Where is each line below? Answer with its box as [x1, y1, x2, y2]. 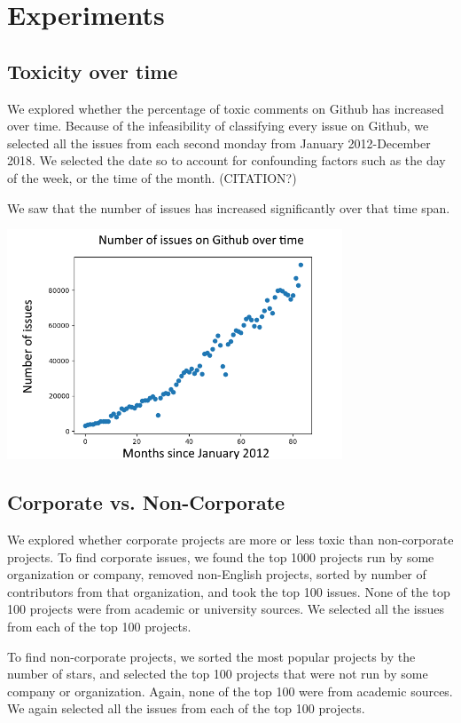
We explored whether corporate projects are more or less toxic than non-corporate [7, 530, 454, 549]
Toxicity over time [7, 57, 178, 84]
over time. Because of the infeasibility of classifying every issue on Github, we [7, 116, 429, 135]
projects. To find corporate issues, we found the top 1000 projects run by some [7, 547, 434, 566]
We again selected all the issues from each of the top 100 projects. [7, 699, 365, 718]
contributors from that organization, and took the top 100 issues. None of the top [7, 582, 450, 600]
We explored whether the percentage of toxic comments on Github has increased [7, 99, 444, 117]
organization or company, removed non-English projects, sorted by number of [7, 565, 426, 584]
